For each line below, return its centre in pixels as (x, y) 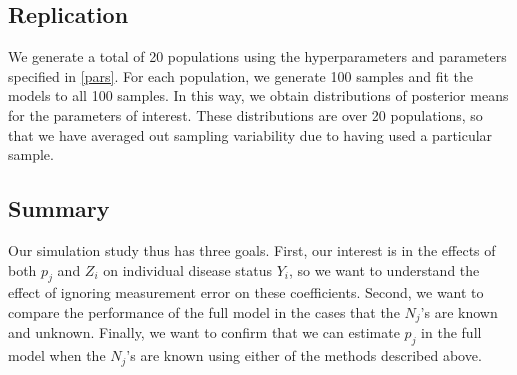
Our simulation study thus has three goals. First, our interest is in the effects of (252, 249)
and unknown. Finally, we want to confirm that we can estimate (204, 332)
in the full (451, 332)
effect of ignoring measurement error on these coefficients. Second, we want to (246, 292)
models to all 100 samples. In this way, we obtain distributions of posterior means (258, 95)
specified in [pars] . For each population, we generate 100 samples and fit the (240, 75)
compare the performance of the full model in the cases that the (204, 311)
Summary (59, 208)
